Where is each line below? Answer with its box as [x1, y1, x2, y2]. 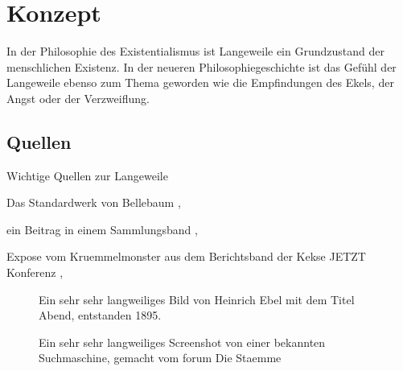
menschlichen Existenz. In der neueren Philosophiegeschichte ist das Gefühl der [6, 58, 397, 75]
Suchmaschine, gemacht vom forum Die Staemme [39, 349, 282, 366]
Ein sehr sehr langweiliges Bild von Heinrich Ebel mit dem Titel [39, 291, 355, 307]
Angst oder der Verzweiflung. [6, 89, 150, 106]
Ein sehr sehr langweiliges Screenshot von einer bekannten [39, 333, 326, 350]
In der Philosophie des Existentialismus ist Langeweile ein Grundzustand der [6, 43, 384, 60]
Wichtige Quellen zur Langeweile [6, 167, 168, 183]
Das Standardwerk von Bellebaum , [6, 194, 181, 211]
